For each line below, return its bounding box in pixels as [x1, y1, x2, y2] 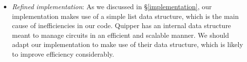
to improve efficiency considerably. [12, 48, 114, 59]
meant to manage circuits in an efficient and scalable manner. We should [12, 30, 229, 40]
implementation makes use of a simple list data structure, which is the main [12, 11, 239, 21]
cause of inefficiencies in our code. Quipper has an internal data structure [12, 20, 231, 31]
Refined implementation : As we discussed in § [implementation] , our [12, 1, 212, 11]
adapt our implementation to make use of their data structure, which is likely [12, 39, 243, 49]
